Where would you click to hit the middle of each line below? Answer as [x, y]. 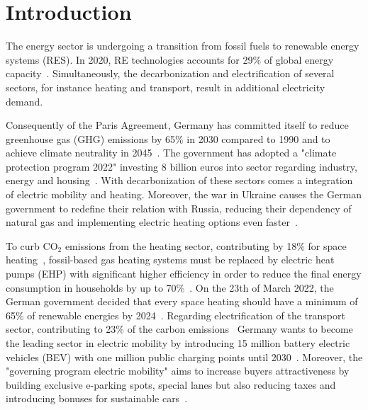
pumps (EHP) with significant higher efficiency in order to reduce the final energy [184, 274]
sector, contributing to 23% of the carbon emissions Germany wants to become [179, 329]
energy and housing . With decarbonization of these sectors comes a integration [179, 180]
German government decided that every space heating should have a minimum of [182, 301]
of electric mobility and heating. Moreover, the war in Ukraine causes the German [184, 194]
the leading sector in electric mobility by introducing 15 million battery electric [178, 343]
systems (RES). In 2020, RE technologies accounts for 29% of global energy [170, 59]
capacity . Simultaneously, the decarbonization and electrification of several [170, 73]
